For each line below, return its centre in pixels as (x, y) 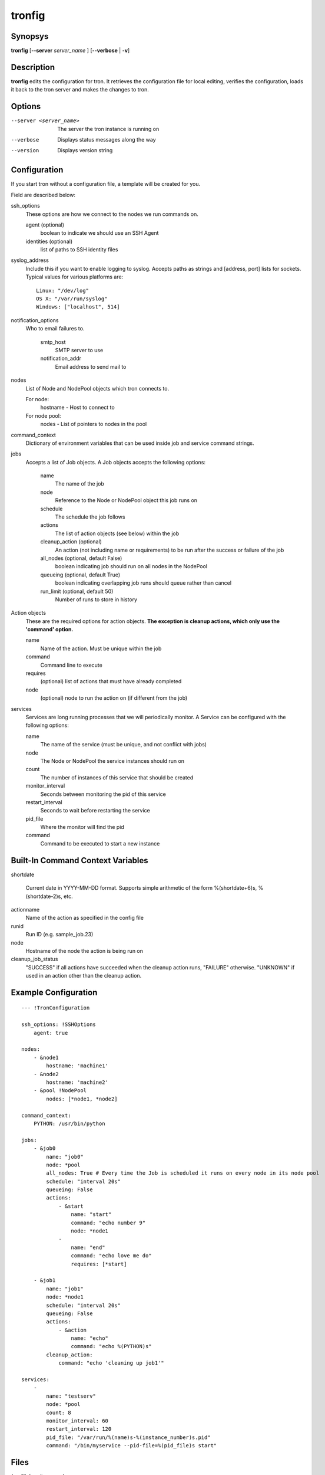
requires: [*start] (99, 1264)
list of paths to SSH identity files (79, 250)
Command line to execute (71, 665)
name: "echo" (90, 1338)
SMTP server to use (79, 350)
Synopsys (30, 36)
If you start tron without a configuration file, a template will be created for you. (106, 184)
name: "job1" (65, 1289)
